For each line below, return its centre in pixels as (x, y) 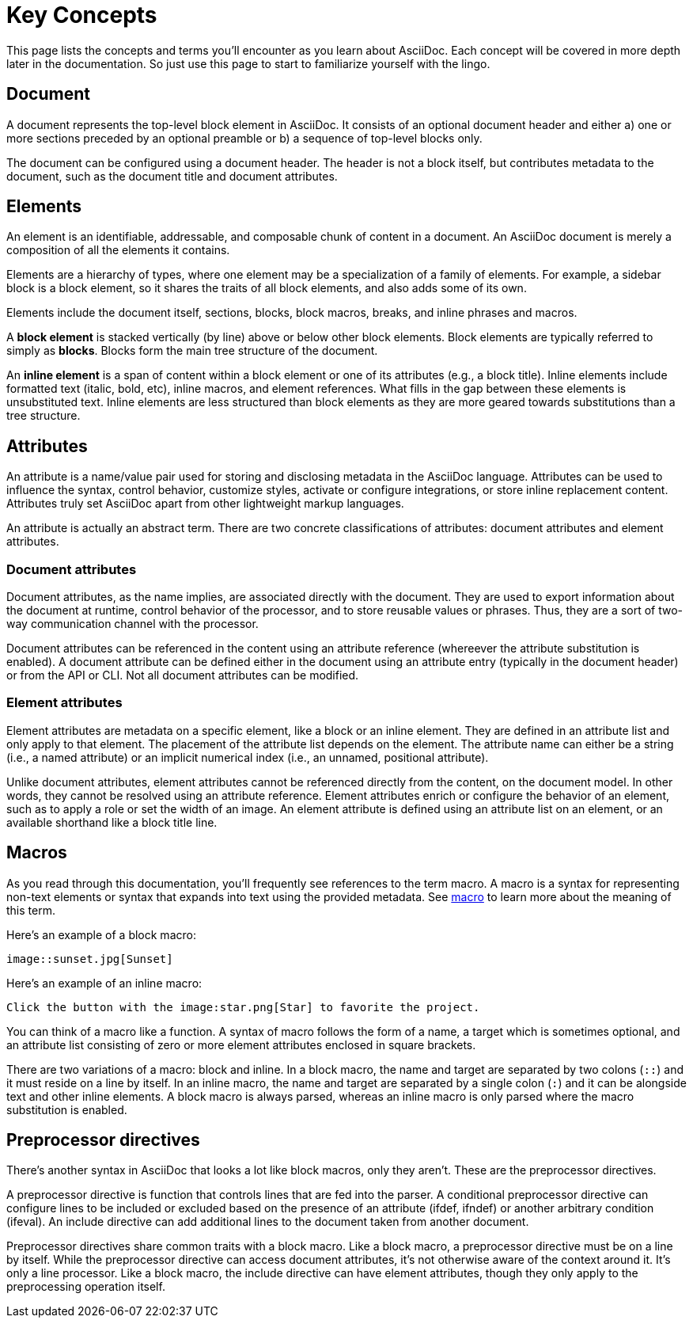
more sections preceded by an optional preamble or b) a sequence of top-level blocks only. (244, 138)
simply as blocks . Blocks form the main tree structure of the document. (192, 351)
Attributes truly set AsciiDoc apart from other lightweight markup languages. (205, 504)
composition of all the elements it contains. (118, 250)
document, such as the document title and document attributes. (172, 176)
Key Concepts (82, 15)
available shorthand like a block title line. (112, 822)
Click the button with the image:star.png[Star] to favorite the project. (243, 1007)
